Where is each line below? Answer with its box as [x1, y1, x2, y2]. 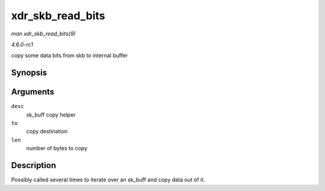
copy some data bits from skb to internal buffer [11, 52, 128, 59]
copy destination [26, 128, 68, 135]
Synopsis [11, 68, 48, 78]
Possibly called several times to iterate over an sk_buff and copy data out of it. [11, 176, 205, 183]
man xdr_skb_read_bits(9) [11, 30, 76, 37]
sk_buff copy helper [26, 111, 76, 118]
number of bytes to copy [26, 145, 87, 152]
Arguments [11, 87, 55, 97]
